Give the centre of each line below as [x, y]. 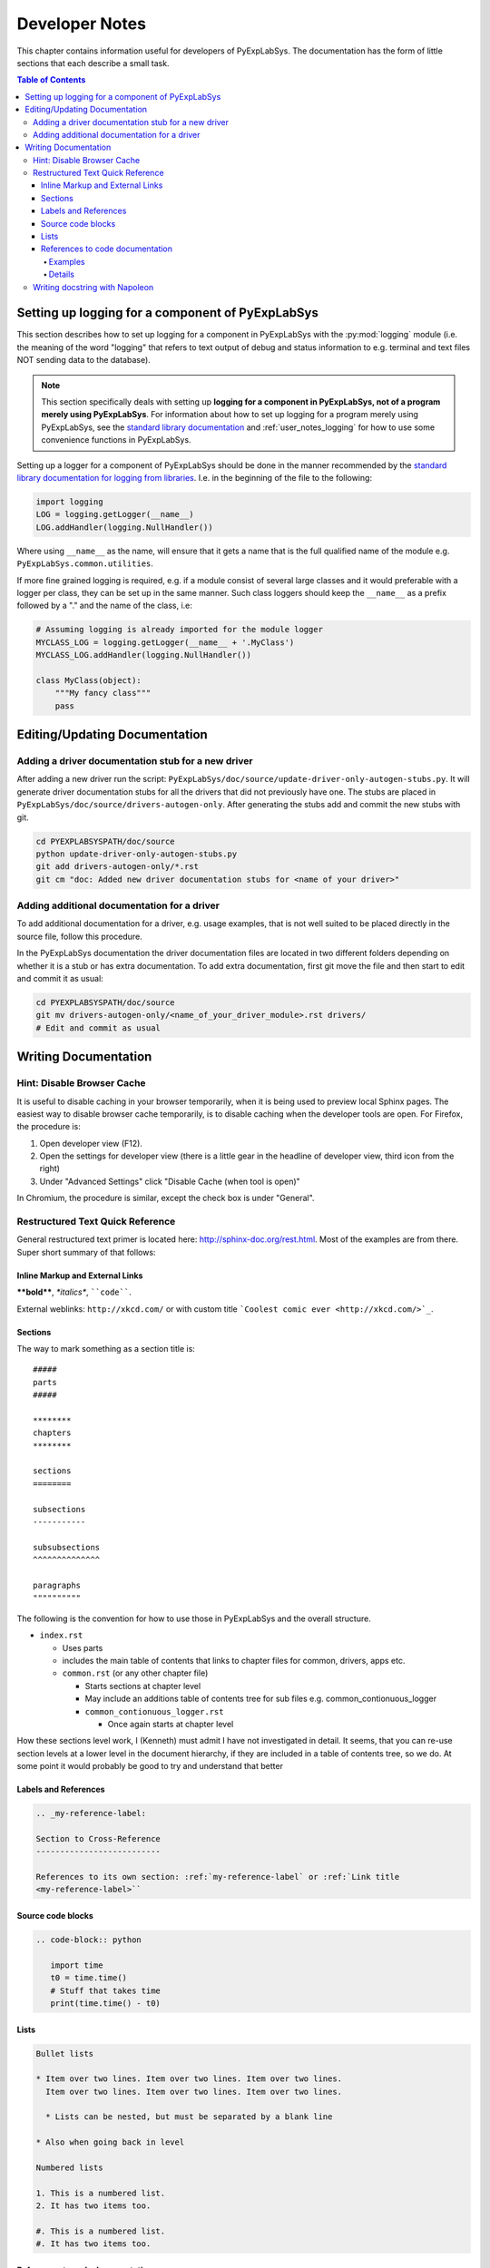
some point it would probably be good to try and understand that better [150, 1766]
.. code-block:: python [89, 1940]
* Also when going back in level [110, 2142]
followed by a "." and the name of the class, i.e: [104, 606]
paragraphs [57, 1585]
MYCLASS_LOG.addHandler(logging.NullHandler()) [143, 655]
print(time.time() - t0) [105, 2003]
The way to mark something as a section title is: [106, 1348]
